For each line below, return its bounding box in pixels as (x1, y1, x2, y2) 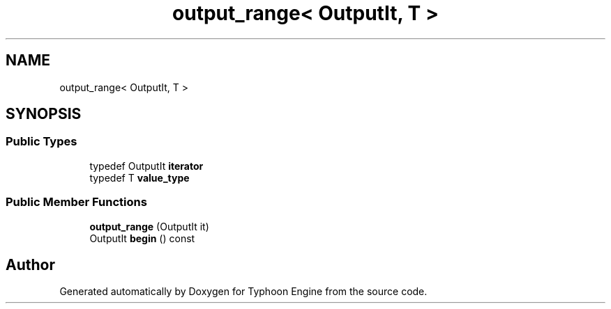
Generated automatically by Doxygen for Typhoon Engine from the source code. (59, 285, 428, 298)
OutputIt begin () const (89, 232, 195, 244)
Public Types (6, 134, 77, 149)
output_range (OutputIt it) (89, 220, 209, 232)
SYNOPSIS (6, 105, 82, 123)
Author (6, 255, 55, 274)
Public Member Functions (6, 195, 147, 209)
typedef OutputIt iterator (89, 159, 204, 172)
